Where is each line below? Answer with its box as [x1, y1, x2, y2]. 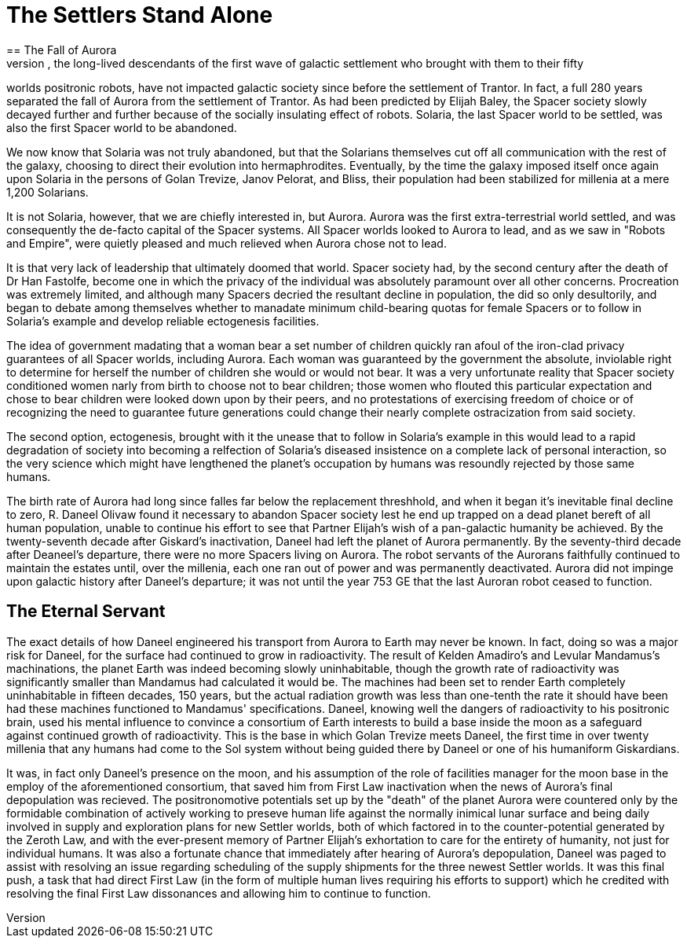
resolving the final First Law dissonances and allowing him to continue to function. [6, 886, 431, 900]
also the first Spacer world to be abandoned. [6, 120, 237, 134]
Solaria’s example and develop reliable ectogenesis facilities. [6, 314, 320, 328]
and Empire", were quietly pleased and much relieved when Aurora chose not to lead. [6, 236, 447, 250]
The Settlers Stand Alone [6, 2, 273, 28]
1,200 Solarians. [6, 185, 89, 199]
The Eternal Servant [6, 601, 166, 622]
